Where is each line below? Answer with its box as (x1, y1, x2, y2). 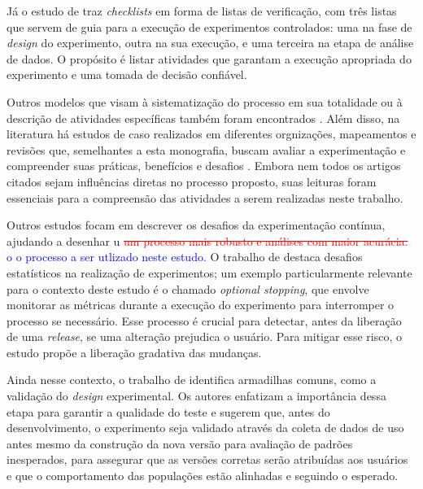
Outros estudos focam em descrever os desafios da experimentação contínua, (7, 216, 386, 234)
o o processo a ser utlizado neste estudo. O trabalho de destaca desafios (7, 248, 363, 265)
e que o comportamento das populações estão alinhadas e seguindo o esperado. (7, 467, 399, 484)
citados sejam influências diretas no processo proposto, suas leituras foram (7, 172, 377, 190)
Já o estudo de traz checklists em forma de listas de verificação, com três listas (7, 2, 397, 19)
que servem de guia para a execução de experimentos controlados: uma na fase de (7, 18, 412, 35)
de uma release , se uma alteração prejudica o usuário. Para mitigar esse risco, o (7, 328, 402, 345)
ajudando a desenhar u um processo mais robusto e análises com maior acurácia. (7, 232, 408, 249)
